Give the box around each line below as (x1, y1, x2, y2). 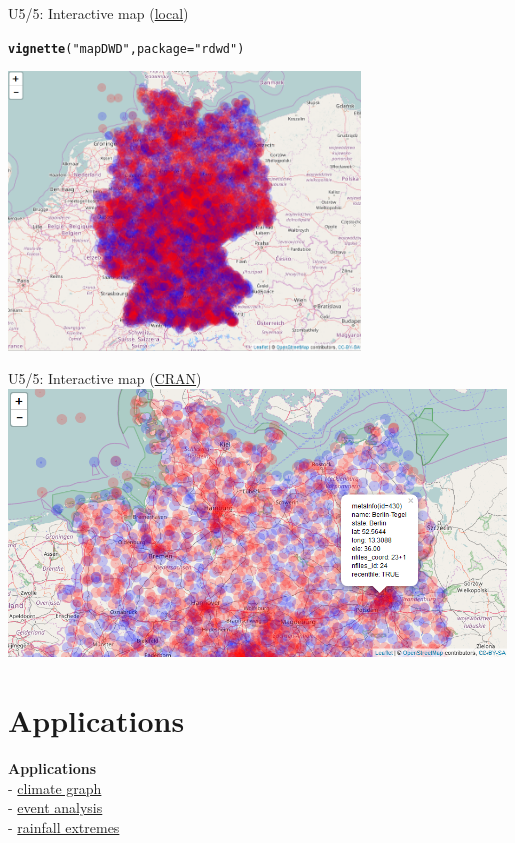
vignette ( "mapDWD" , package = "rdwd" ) (8, 41, 245, 56)
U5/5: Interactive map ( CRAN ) (8, 368, 202, 389)
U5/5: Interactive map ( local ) (8, 3, 189, 23)
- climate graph (8, 777, 102, 798)
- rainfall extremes (8, 816, 120, 837)
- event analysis (8, 797, 103, 818)
